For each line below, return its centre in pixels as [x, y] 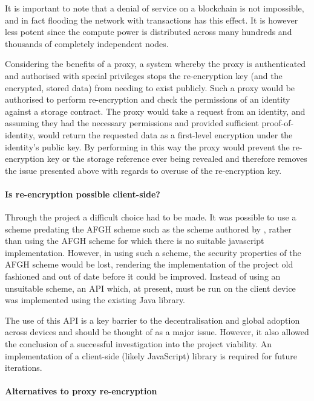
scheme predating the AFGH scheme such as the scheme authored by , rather [148, 229]
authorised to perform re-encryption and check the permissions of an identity [148, 99]
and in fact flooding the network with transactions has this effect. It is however [152, 20]
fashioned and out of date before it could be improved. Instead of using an [143, 276]
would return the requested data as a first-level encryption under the [165, 134]
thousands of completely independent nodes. [87, 43]
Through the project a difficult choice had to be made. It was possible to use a [151, 217]
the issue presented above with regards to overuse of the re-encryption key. [143, 170]
